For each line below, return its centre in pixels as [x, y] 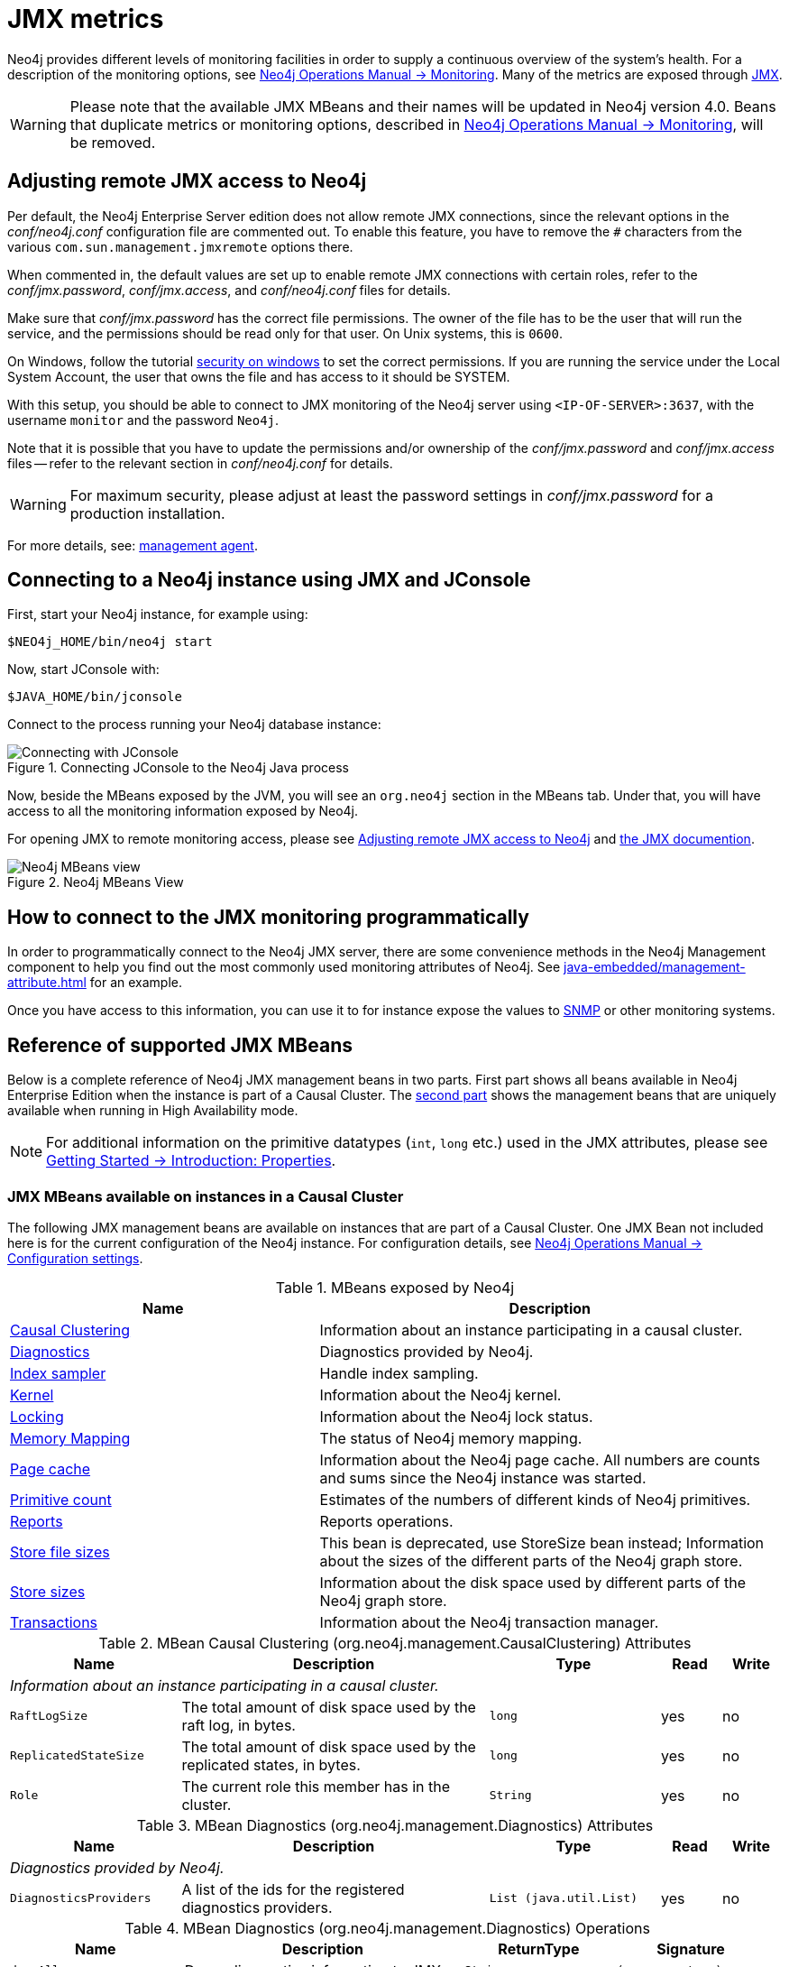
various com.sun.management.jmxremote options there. [180, 246]
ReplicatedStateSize [77, 1756]
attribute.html [47, 983]
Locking [37, 1416]
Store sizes [48, 1591]
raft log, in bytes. [239, 1725]
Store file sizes [60, 1551]
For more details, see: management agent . [133, 545]
